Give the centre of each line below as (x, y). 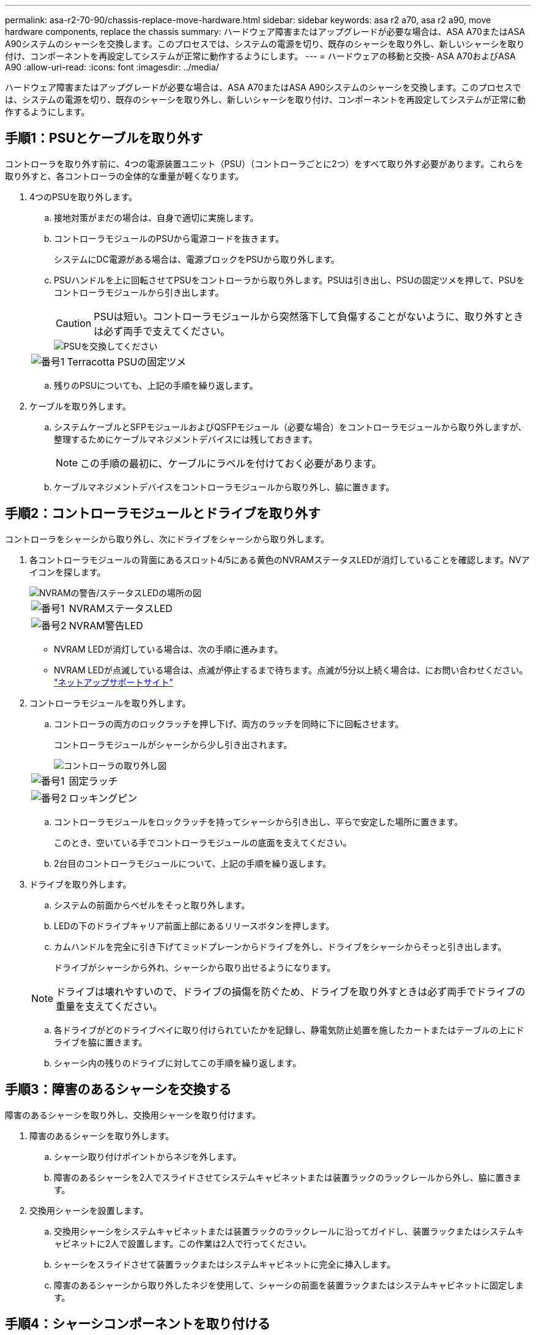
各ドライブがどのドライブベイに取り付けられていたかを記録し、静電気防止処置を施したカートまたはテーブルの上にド (289, 1030)
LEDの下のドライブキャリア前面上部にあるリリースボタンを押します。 (194, 926)
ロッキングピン (103, 798)
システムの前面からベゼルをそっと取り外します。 (152, 905)
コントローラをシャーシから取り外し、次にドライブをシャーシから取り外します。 (167, 539)
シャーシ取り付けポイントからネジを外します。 (148, 1156)
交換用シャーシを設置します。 (89, 1210)
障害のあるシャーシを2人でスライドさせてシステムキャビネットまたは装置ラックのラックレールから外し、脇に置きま (288, 1177)
